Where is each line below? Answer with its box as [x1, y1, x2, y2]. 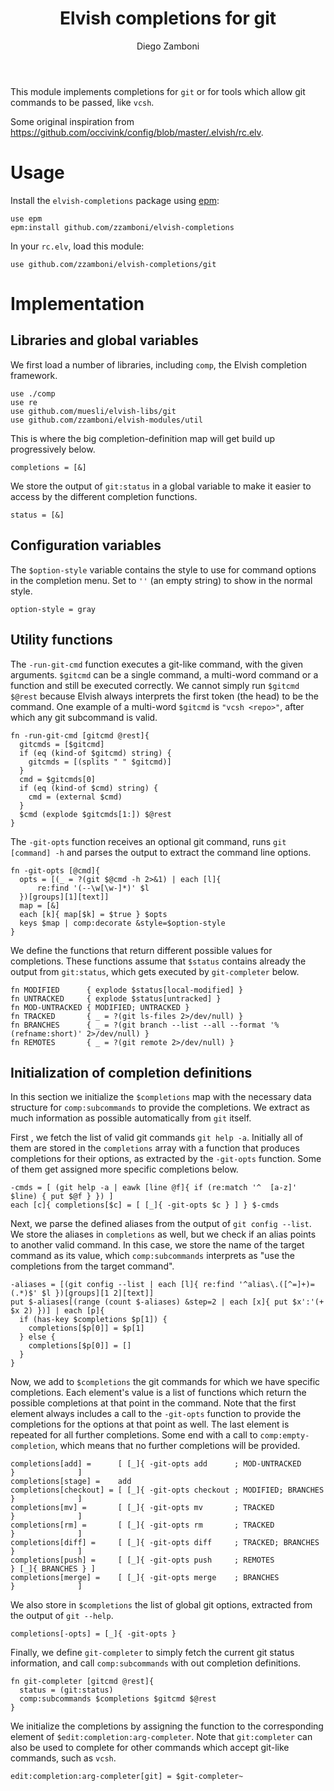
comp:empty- [259, 1431, 310, 1441]
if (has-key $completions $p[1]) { [19, 1315, 168, 1325]
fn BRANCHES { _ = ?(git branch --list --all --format [10, 1020, 267, 1030]
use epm [10, 213, 43, 224]
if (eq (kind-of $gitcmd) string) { [19, 748, 172, 758]
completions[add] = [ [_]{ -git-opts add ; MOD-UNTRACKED [10, 1459, 302, 1469]
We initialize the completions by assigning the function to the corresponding [10, 1720, 324, 1732]
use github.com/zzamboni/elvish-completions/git [10, 259, 217, 269]
